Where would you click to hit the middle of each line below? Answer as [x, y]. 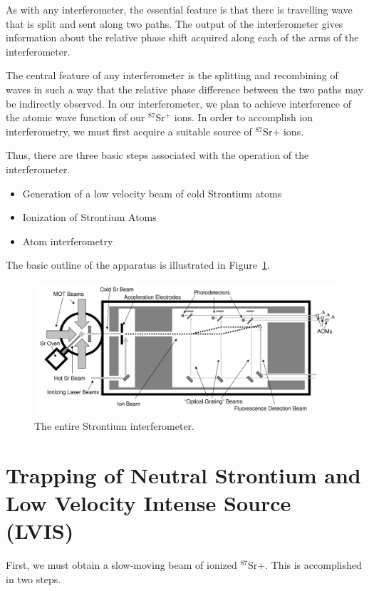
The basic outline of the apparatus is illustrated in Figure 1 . [138, 265]
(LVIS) [40, 531]
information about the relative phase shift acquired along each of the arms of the [182, 37]
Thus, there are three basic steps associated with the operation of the [157, 155]
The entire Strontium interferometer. [114, 426]
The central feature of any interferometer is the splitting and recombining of [172, 75]
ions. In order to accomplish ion [244, 117]
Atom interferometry [68, 241]
